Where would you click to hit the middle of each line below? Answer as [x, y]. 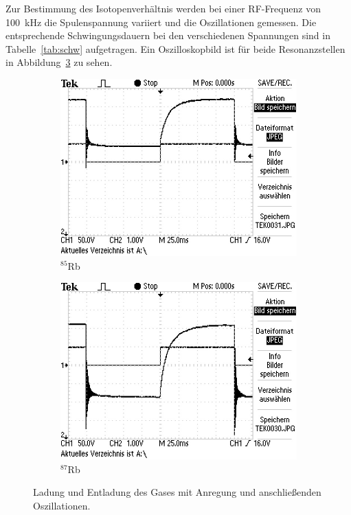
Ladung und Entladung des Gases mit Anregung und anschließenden [177, 492]
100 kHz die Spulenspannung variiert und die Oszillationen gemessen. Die [161, 22]
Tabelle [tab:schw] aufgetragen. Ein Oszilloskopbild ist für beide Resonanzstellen [175, 48]
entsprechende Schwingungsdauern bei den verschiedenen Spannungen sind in [168, 35]
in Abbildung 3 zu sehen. [59, 62]
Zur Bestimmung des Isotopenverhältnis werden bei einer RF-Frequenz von [163, 8]
